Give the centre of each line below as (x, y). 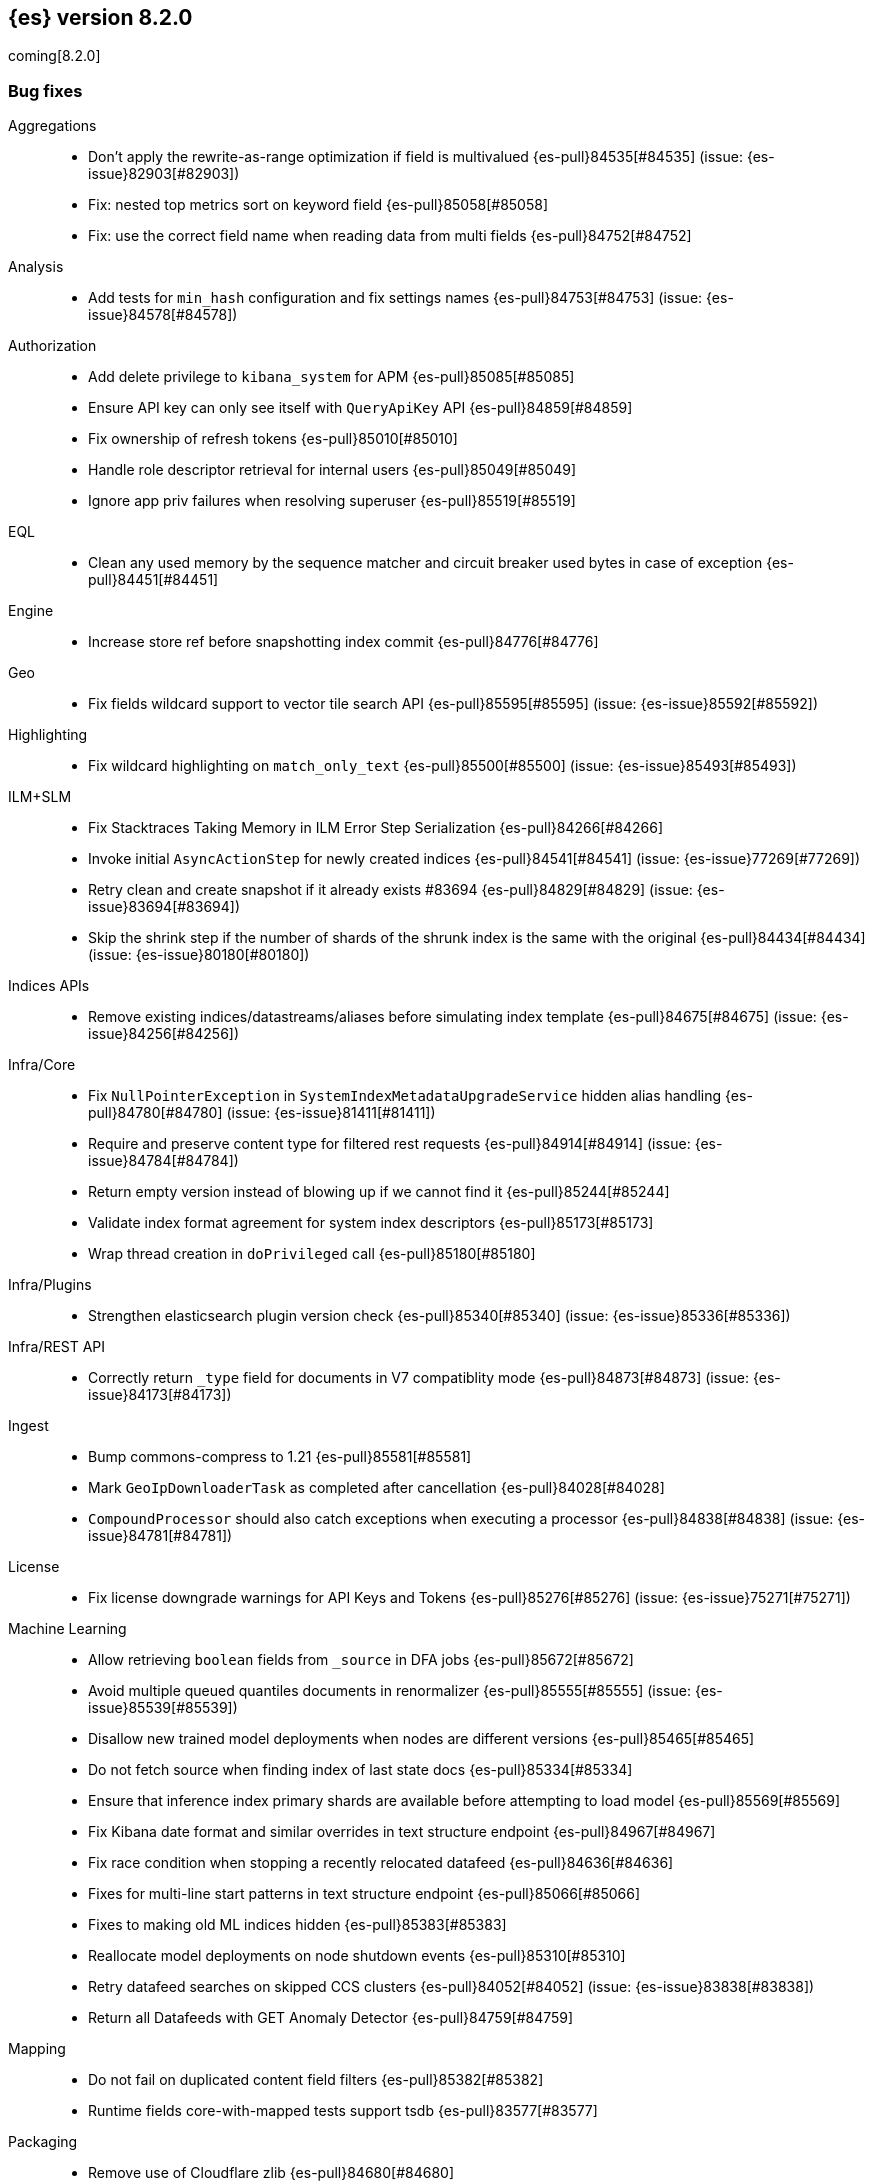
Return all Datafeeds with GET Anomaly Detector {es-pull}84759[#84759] (331, 2018)
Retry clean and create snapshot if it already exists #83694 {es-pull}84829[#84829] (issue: (390, 890)
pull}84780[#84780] (155, 1113)
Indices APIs (49, 986)
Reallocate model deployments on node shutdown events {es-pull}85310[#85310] (357, 1956)
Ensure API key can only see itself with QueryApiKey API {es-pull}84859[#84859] (360, 408)
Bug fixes (45, 90)
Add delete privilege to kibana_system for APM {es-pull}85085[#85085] (331, 377)
